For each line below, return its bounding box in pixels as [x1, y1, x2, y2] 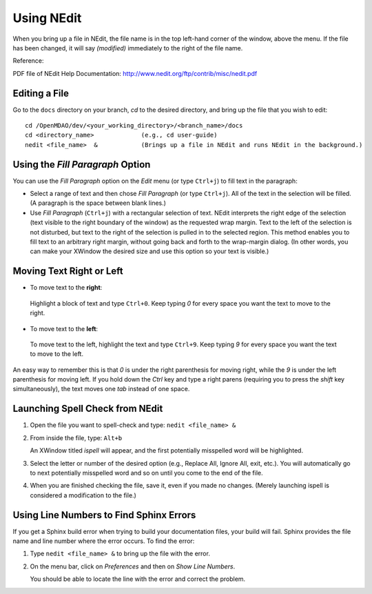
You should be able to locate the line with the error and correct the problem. [30, 575, 246, 583]
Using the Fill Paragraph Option [12, 159, 151, 170]
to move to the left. [30, 350, 84, 358]
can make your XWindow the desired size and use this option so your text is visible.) [30, 247, 269, 255]
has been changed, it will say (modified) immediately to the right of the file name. [12, 43, 243, 52]
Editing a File [12, 87, 69, 99]
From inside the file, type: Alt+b [30, 433, 123, 442]
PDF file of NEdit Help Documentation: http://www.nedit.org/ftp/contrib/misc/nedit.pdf [12, 69, 258, 77]
